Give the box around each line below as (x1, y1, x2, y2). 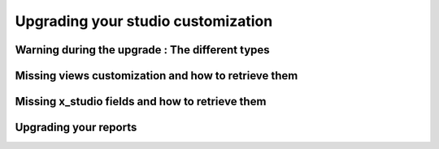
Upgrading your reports (15, 121, 137, 134)
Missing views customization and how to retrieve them (15, 69, 298, 83)
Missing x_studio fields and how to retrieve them (15, 95, 267, 109)
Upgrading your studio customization (15, 12, 273, 30)
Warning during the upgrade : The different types (15, 43, 270, 57)
